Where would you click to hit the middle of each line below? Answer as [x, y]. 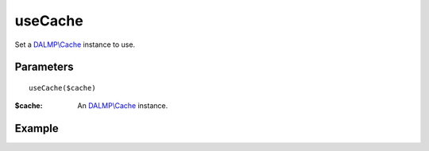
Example [37, 128]
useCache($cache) [62, 88]
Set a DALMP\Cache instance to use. [75, 45]
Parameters [44, 67]
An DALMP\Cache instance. [123, 106]
